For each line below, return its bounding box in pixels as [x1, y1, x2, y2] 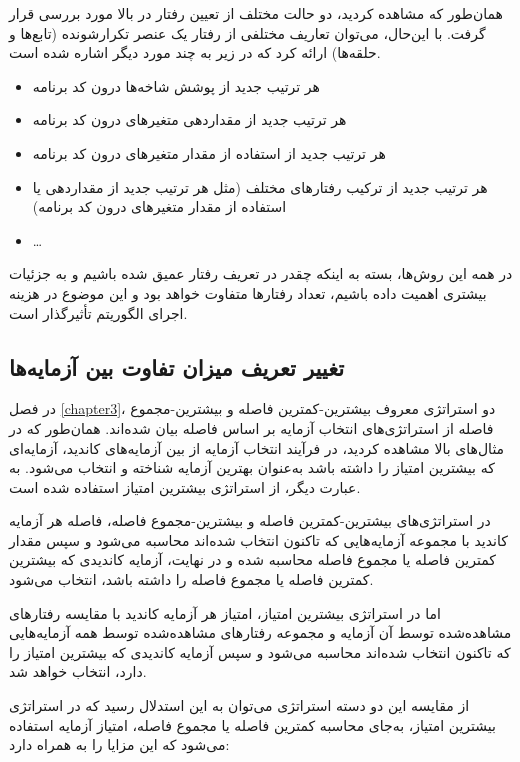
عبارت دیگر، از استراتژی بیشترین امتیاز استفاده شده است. [9, 476, 361, 497]
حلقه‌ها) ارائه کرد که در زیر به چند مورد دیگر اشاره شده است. [9, 42, 381, 63]
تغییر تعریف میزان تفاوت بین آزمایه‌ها [9, 351, 345, 382]
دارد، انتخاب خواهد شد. [9, 661, 147, 682]
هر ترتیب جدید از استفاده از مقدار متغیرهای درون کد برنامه [32, 142, 386, 163]
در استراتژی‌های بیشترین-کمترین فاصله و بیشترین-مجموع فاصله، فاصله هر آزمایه [9, 510, 491, 531]
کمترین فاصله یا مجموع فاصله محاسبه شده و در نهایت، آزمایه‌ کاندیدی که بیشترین [9, 549, 496, 570]
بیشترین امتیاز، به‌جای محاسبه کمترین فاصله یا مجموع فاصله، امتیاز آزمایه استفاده [9, 714, 496, 735]
